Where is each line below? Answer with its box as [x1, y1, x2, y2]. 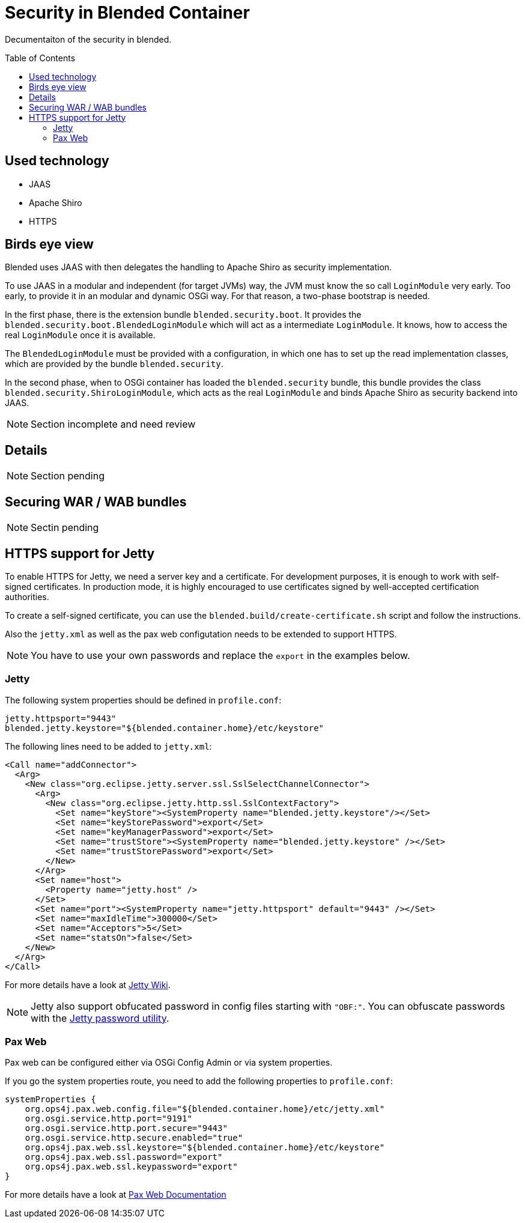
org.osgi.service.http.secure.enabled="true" [25, 1133, 243, 1143]
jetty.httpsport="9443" [5, 713, 117, 723]
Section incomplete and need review [31, 418, 196, 431]
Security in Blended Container [5, 2, 250, 23]
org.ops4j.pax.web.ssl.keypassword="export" [25, 1162, 238, 1172]
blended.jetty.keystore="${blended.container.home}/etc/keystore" [5, 723, 324, 733]
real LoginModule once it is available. [5, 330, 156, 341]
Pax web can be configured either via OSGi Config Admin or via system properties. [5, 1057, 333, 1068]
